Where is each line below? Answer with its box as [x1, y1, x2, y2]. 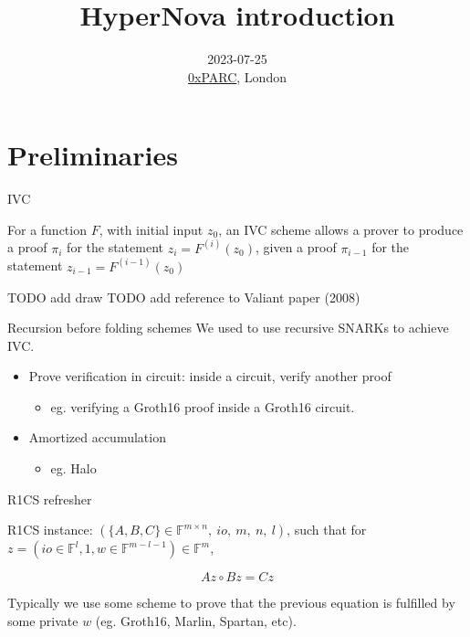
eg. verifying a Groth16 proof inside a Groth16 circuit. [50, 397, 355, 416]
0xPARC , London [188, 67, 287, 86]
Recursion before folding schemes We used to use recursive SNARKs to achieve [7, 318, 449, 337]
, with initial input [99, 219, 204, 239]
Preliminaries [7, 136, 178, 174]
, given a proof [255, 238, 337, 257]
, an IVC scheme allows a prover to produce [218, 219, 464, 239]
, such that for [287, 520, 367, 539]
